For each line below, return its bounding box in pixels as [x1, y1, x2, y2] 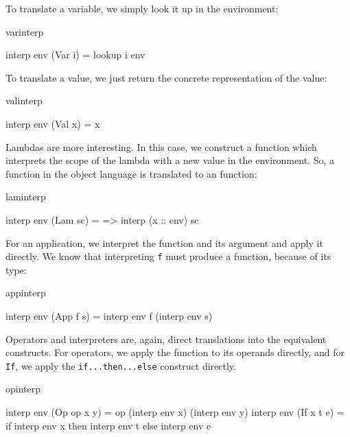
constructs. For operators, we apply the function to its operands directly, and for [5, 345, 345, 359]
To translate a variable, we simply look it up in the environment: [5, 1, 279, 15]
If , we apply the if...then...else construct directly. [5, 358, 236, 373]
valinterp [5, 93, 43, 108]
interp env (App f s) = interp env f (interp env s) [5, 308, 213, 322]
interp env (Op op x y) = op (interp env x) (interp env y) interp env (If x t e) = [5, 405, 345, 418]
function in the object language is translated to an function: [5, 166, 257, 180]
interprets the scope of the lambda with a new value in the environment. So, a [5, 153, 334, 167]
